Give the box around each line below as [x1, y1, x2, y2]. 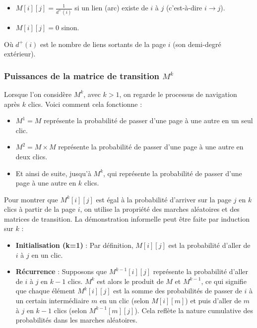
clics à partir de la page [4, 204, 76, 214]
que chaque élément [15, 285, 75, 296]
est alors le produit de [97, 276, 164, 286]
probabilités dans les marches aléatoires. [15, 315, 137, 325]
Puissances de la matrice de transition [4, 69, 160, 82]
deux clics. [15, 151, 48, 161]
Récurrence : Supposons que [15, 266, 107, 277]
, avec [83, 89, 101, 99]
